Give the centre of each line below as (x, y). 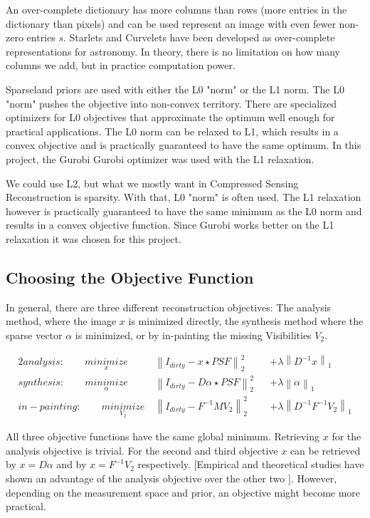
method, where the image (61, 321)
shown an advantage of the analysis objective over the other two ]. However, (171, 478)
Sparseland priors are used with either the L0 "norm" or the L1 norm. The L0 (175, 89)
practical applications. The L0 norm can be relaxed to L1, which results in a (172, 131)
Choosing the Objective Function (130, 277)
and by (72, 464)
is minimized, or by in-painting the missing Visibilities (193, 335)
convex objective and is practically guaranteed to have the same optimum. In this (184, 145)
